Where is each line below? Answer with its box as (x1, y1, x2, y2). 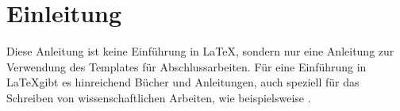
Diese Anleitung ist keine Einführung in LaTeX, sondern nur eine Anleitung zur (6, 43, 394, 59)
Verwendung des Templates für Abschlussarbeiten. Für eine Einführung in (6, 58, 367, 75)
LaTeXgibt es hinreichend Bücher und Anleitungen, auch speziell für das (6, 74, 360, 90)
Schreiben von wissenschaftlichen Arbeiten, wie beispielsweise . (6, 89, 311, 105)
